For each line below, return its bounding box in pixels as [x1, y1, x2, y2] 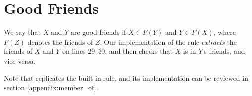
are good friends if [70, 27, 126, 37]
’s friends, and [202, 46, 245, 56]
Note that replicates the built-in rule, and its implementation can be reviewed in [4, 72, 248, 83]
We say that [4, 27, 41, 37]
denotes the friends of [27, 36, 93, 47]
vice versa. [4, 55, 36, 66]
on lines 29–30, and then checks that [62, 46, 173, 56]
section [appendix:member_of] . [4, 82, 98, 93]
